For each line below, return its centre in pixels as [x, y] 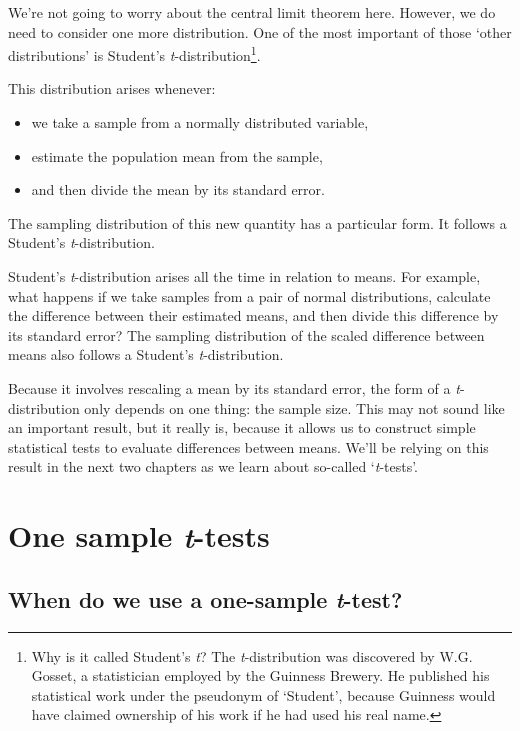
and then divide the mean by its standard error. [178, 189]
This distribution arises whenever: [112, 88]
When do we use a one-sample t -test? [205, 598]
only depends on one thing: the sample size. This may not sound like [294, 407]
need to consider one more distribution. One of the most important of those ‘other [260, 31]
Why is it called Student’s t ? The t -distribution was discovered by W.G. [252, 655]
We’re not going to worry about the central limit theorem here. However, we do [252, 12]
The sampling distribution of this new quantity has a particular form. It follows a [257, 222]
